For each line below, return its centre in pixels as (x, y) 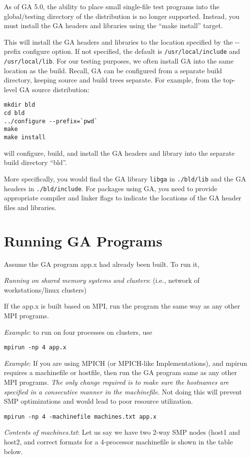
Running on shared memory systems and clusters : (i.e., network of (102, 280)
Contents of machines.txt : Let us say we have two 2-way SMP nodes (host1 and (122, 432)
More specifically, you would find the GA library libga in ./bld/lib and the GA (125, 178)
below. (13, 451)
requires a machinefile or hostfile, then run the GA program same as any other (120, 372)
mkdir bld (20, 105)
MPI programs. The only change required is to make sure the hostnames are (117, 382)
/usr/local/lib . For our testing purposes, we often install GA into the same (119, 61)
